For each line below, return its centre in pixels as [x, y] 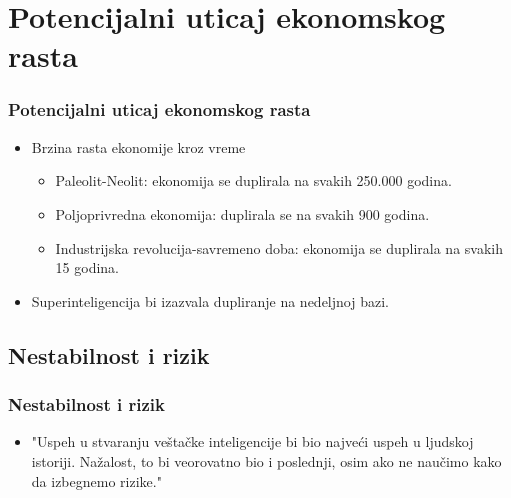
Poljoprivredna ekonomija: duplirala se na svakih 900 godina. [242, 213]
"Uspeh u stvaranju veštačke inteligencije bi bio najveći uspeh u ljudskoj [252, 441]
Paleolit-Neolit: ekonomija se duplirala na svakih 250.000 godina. [253, 180]
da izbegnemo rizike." [96, 480]
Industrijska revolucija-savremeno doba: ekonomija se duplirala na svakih [279, 247]
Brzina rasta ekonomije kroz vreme [138, 146]
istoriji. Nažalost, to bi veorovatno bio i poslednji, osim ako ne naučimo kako [266, 460]
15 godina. [87, 267]
